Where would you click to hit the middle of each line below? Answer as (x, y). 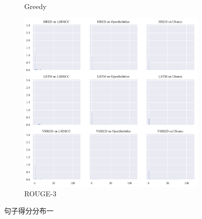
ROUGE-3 (40, 194)
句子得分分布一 (29, 211)
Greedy (36, 6)
